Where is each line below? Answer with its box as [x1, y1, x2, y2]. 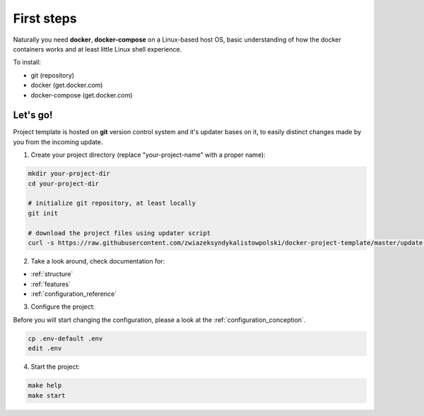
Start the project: [30, 362, 81, 371]
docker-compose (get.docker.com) [30, 90, 133, 99]
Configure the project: [30, 302, 95, 311]
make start [28, 391, 66, 399]
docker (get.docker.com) [30, 81, 103, 90]
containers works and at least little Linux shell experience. [13, 44, 182, 53]
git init [28, 209, 59, 217]
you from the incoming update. [13, 138, 103, 146]
